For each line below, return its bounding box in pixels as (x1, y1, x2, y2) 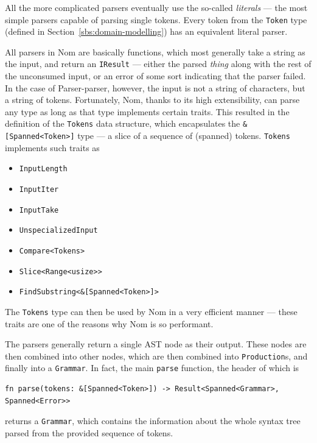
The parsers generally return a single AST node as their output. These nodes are (5, 338, 307, 350)
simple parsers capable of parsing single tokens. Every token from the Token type (5, 13, 307, 26)
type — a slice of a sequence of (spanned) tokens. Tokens (77, 129, 290, 142)
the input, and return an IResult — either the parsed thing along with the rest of (5, 57, 312, 70)
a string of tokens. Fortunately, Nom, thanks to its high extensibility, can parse (5, 93, 300, 106)
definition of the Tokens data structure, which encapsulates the (5, 117, 240, 130)
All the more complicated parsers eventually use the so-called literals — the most (5, 1, 308, 13)
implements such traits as (5, 141, 100, 154)
